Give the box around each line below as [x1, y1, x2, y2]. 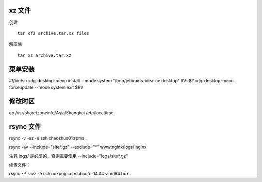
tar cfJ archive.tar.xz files [17, 30, 90, 36]
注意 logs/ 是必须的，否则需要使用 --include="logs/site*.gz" [9, 153, 128, 159]
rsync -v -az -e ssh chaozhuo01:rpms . [9, 135, 87, 141]
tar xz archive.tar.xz [17, 52, 72, 58]
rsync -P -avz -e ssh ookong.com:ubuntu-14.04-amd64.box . [9, 171, 131, 177]
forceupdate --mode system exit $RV [9, 84, 83, 90]
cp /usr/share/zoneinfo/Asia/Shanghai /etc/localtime [9, 109, 114, 116]
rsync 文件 [9, 122, 41, 131]
